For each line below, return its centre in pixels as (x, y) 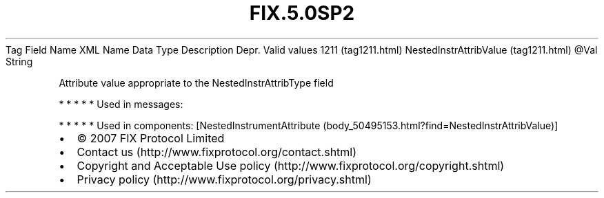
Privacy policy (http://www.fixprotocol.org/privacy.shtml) (224, 179)
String (19, 61)
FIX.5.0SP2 (302, 13)
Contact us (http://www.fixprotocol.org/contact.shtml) (217, 152)
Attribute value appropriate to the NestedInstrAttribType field (196, 82)
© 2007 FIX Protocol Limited (151, 138)
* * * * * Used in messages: (121, 104)
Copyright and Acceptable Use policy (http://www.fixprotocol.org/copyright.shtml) (291, 165)
